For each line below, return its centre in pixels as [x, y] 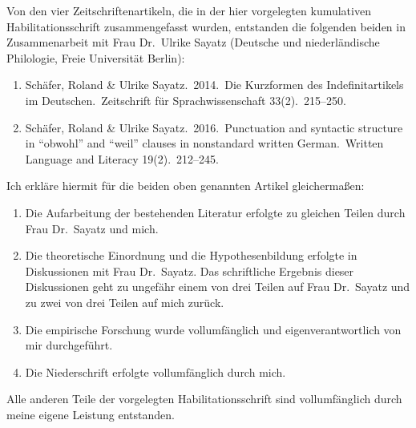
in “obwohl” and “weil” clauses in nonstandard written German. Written [204, 143]
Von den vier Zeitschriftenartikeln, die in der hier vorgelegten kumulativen [189, 10]
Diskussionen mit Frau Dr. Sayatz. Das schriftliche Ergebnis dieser [190, 271]
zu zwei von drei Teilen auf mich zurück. [125, 302]
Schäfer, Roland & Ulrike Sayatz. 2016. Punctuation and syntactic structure [214, 127]
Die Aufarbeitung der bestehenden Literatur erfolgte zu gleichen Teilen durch [215, 212]
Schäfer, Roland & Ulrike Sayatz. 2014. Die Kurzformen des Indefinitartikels [214, 85]
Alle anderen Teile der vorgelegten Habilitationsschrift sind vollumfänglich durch [204, 399]
